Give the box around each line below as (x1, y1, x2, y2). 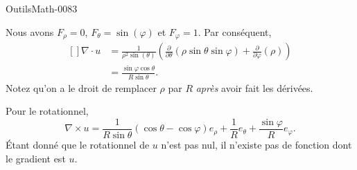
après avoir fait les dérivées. (195, 80, 313, 95)
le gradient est (6, 151, 66, 165)
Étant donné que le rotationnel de (6, 137, 150, 151)
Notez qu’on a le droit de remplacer (6, 80, 157, 95)
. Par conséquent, (198, 24, 272, 39)
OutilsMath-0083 (6, 1, 78, 15)
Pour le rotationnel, (6, 104, 89, 118)
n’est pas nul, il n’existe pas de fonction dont (161, 137, 352, 151)
